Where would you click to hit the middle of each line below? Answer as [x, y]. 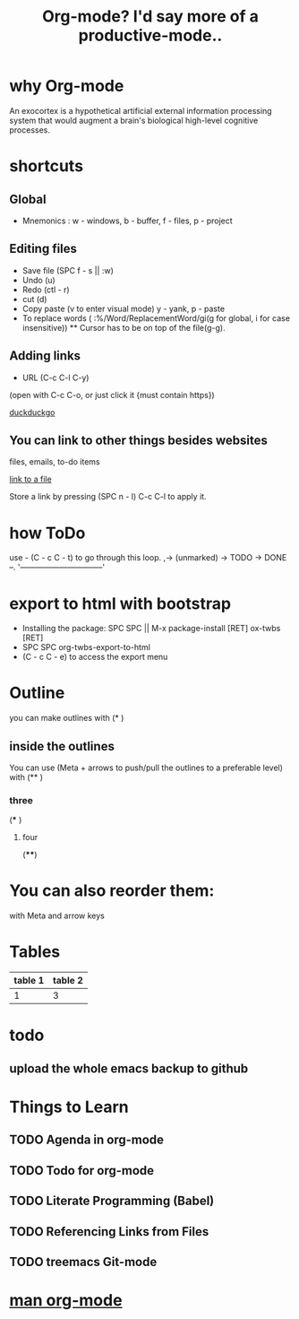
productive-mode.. [150, 35]
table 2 [68, 981]
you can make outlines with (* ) [67, 718]
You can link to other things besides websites [139, 440]
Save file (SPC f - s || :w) [68, 270]
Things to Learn [69, 1107]
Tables [35, 952]
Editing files [43, 249]
